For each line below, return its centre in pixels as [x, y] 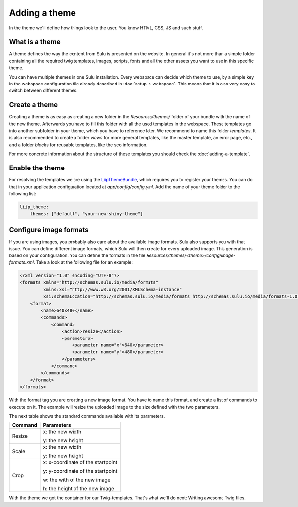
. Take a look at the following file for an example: [83, 262]
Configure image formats [49, 229]
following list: [23, 193]
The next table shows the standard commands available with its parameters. [87, 416]
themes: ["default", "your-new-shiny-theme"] [86, 214]
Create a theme [34, 105]
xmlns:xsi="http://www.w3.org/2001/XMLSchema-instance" [112, 289]
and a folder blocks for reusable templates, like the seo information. [78, 145]
